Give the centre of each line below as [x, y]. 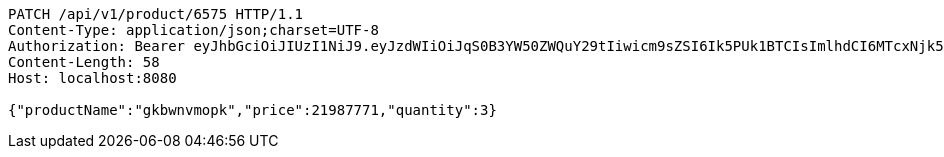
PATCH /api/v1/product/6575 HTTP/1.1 [156, 14]
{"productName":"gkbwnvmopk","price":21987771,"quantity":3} [252, 110]
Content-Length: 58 [84, 62]
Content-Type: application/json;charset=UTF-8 [193, 30]
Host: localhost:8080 [92, 78]
